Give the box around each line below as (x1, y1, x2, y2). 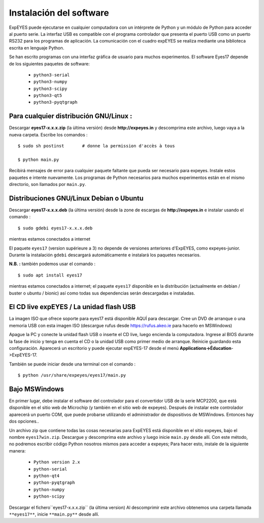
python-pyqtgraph (33, 480, 75, 485)
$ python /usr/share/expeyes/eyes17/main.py (18, 372, 127, 378)
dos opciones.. (9, 418, 39, 424)
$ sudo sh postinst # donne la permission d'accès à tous (18, 143, 176, 149)
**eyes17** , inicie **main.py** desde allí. (9, 511, 100, 517)
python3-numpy (33, 79, 67, 85)
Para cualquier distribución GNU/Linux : (9, 112, 132, 120)
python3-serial (33, 72, 70, 78)
